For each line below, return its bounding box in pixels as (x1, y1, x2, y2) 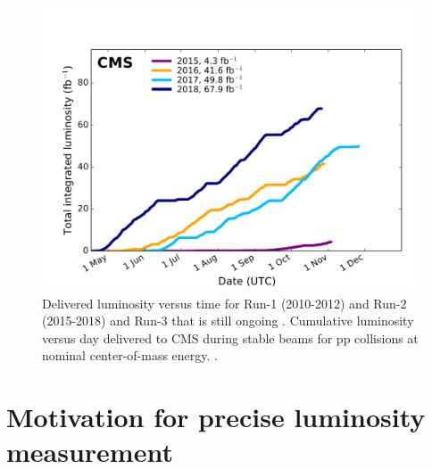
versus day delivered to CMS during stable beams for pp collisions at (42, 328, 419, 347)
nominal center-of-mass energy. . (42, 346, 219, 365)
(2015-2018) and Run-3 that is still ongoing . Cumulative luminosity (42, 311, 414, 330)
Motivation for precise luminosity (6, 399, 426, 435)
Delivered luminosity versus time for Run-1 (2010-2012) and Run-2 (42, 293, 407, 312)
